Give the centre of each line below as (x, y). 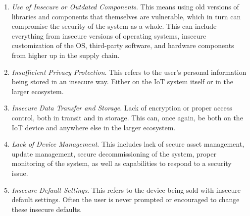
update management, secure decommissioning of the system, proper (114, 153)
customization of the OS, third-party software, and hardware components (123, 45)
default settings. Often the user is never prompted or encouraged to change (125, 199)
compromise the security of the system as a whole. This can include (114, 26)
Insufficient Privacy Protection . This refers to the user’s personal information (129, 72)
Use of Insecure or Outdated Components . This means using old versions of (125, 6)
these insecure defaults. (47, 209)
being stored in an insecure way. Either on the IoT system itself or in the (122, 81)
